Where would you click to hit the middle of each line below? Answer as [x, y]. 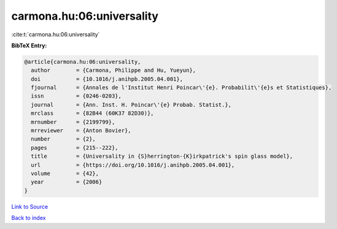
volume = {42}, [65, 173]
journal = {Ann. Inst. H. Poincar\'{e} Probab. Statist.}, [131, 105]
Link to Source [30, 206]
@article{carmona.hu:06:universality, [83, 62]
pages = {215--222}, [75, 148]
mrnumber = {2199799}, [73, 122]
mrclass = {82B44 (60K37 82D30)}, [92, 113]
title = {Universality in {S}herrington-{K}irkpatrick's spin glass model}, [162, 156]
